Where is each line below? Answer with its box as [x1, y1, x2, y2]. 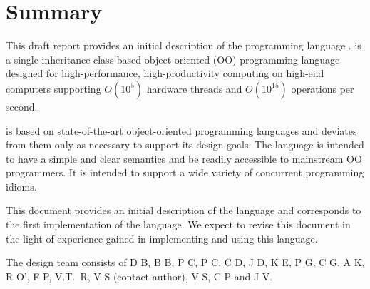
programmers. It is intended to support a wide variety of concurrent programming [6, 165, 364, 180]
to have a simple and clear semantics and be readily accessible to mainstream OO [6, 151, 362, 166]
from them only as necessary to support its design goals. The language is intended [6, 137, 364, 152]
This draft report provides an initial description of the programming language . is [6, 38, 361, 53]
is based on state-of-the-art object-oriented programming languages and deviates [6, 123, 357, 138]
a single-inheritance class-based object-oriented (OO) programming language [6, 51, 340, 66]
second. [6, 98, 38, 113]
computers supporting [6, 81, 101, 96]
